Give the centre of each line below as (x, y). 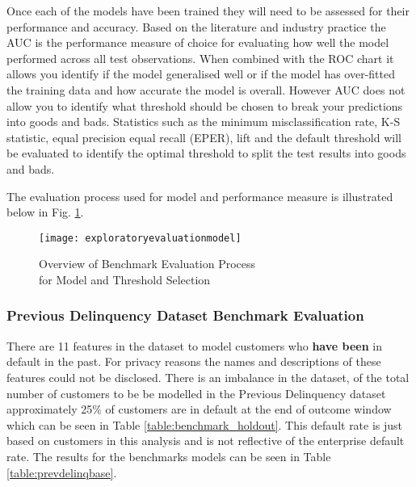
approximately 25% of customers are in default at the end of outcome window (199, 409)
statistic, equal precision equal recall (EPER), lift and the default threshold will (204, 137)
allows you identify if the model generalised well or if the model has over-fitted (201, 74)
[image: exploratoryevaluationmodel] (140, 238)
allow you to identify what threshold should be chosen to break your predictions (205, 105)
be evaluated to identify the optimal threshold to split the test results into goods (206, 153)
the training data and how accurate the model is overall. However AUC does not (206, 89)
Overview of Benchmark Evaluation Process (147, 264)
